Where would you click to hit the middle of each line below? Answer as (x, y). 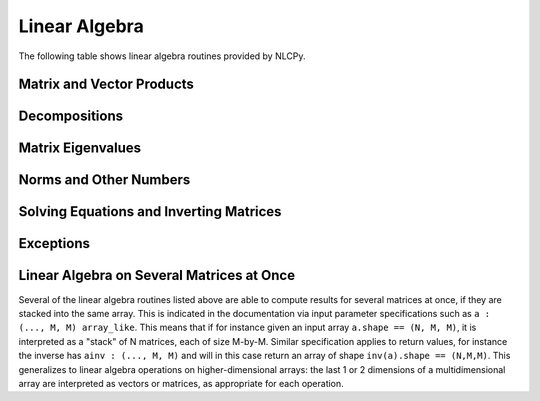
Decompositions (71, 116)
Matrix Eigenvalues (80, 148)
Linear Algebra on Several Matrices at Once (156, 275)
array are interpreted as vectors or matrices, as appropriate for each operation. (181, 383)
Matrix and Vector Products (106, 84)
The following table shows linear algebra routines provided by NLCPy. (162, 56)
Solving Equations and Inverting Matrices (150, 211)
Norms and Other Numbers (104, 180)
